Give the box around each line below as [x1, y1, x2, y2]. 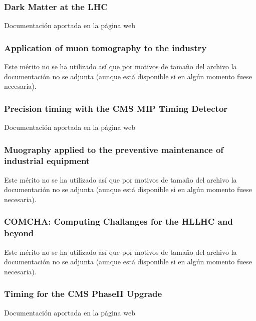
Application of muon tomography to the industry [4, 41, 207, 54]
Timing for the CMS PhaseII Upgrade [4, 287, 162, 300]
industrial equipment [4, 154, 90, 167]
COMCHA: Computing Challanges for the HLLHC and [4, 215, 233, 228]
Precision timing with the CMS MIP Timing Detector [4, 102, 228, 114]
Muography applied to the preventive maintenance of [4, 143, 224, 155]
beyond [4, 227, 34, 239]
